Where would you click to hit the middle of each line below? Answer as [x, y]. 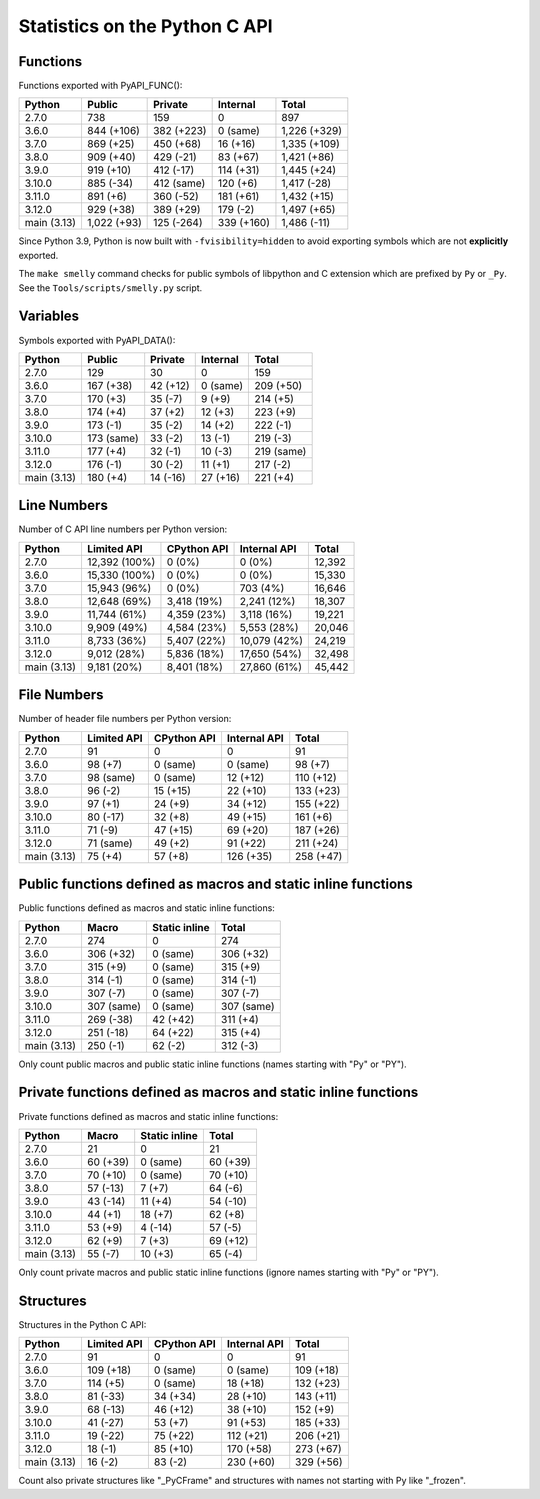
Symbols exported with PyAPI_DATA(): [97, 340]
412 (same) [179, 183]
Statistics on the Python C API [146, 26]
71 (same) [110, 843]
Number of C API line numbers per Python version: [123, 529]
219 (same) [280, 451]
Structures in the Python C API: [82, 1324]
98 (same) [111, 777]
